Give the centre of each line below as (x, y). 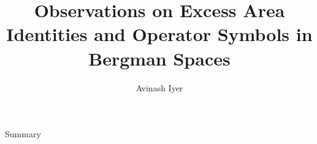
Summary (23, 134)
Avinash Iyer (159, 87)
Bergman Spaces (159, 58)
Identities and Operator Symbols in (159, 34)
